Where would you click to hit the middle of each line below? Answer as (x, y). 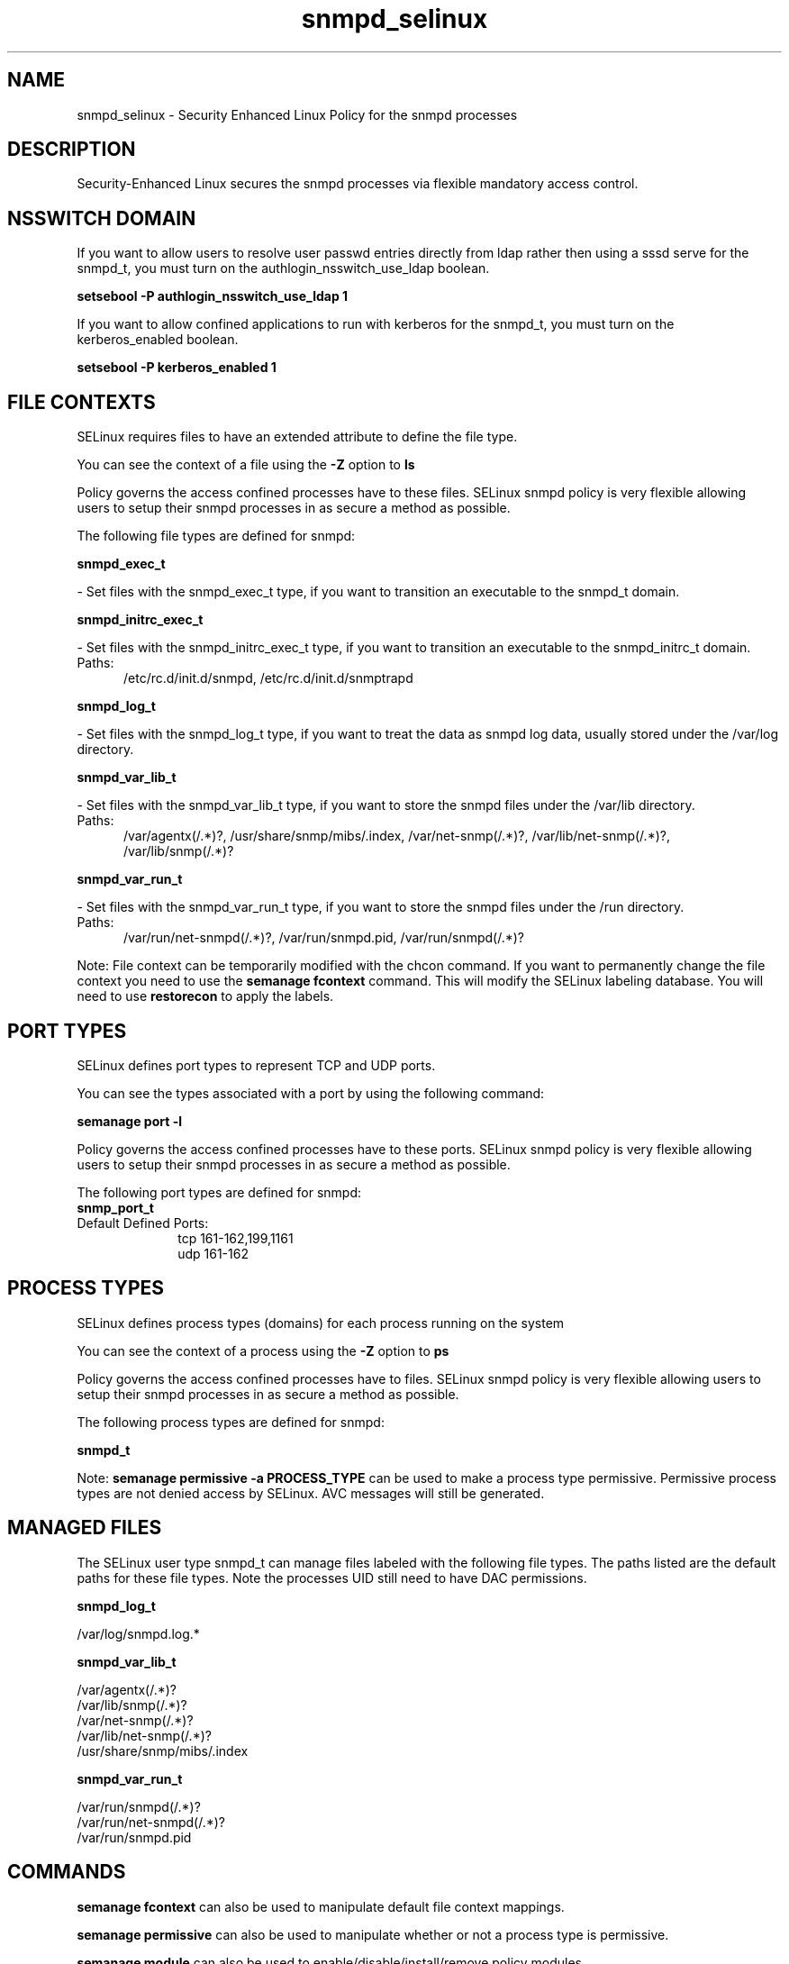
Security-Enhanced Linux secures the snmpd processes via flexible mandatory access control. (358, 184)
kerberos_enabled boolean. (158, 340)
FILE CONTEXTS (82, 402)
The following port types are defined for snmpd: (219, 1192)
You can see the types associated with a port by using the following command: (311, 1093)
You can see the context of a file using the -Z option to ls (246, 465)
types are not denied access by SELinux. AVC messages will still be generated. (311, 1493)
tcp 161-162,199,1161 (236, 1238)
